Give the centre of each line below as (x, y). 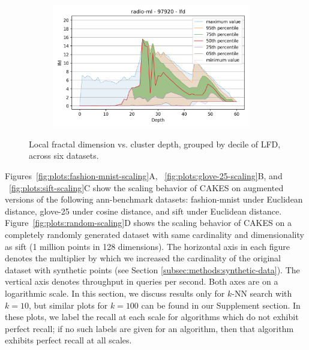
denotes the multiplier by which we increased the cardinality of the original (143, 258)
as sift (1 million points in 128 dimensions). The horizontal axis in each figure (147, 246)
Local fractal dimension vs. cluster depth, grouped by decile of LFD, (155, 144)
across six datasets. (64, 156)
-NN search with (262, 293)
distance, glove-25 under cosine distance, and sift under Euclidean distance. (143, 211)
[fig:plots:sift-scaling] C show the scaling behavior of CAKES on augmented (146, 187)
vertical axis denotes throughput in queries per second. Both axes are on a (142, 281)
